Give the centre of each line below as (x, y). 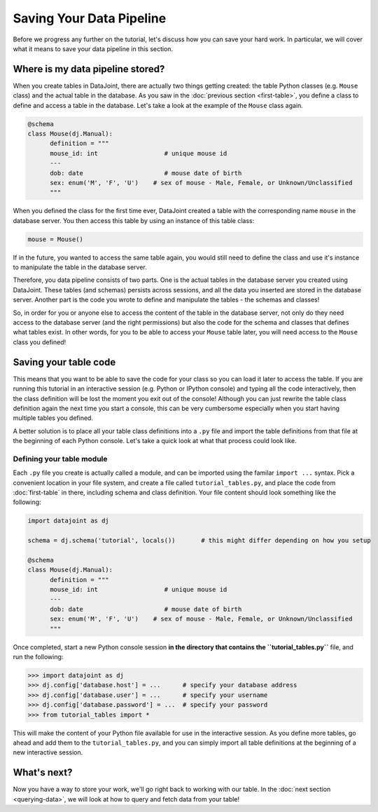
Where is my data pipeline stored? (89, 69)
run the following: (38, 657)
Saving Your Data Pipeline (90, 18)
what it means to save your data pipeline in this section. (93, 48)
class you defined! (40, 342)
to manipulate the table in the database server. (80, 267)
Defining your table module (60, 459)
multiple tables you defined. (53, 418)
